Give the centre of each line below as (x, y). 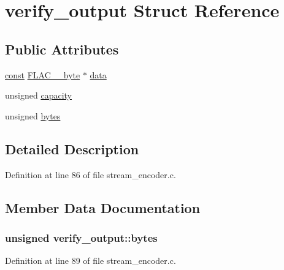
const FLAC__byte (43, 74)
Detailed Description (72, 148)
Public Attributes (62, 49)
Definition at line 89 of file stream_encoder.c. (90, 261)
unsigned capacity (38, 95)
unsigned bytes (33, 115)
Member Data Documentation (103, 207)
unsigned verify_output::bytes (81, 237)
